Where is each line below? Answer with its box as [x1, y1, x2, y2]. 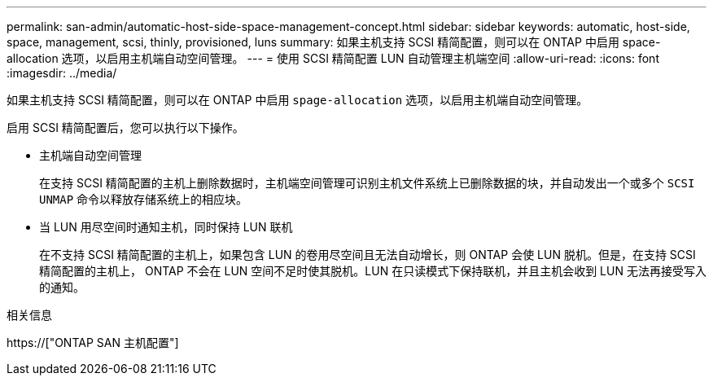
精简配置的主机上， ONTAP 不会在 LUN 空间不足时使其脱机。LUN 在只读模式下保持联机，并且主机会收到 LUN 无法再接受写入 [39, 264, 706, 278]
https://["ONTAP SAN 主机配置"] [7, 336, 179, 349]
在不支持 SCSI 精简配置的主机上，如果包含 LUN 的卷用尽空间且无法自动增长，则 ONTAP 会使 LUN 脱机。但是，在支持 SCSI [39, 248, 696, 261]
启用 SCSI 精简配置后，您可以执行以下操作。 [7, 121, 244, 134]
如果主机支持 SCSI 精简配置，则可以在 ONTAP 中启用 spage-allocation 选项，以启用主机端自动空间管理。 [7, 93, 588, 107]
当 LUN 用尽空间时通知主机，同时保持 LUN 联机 [39, 220, 293, 234]
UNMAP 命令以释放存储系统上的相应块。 [39, 192, 248, 206]
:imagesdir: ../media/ [7, 66, 117, 80]
